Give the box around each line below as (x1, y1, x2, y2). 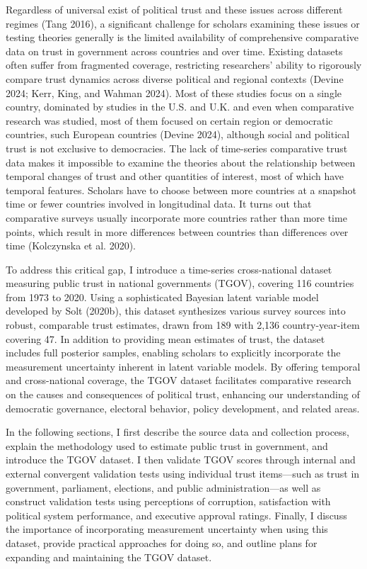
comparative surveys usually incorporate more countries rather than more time (6, 210, 347, 225)
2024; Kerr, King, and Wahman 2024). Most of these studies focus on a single (6, 85, 342, 100)
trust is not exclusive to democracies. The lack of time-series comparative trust (6, 140, 348, 155)
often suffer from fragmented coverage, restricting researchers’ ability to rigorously (6, 57, 362, 72)
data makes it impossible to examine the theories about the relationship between (6, 154, 356, 169)
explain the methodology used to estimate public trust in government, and (6, 438, 328, 453)
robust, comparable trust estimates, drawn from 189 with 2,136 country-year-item (6, 317, 360, 332)
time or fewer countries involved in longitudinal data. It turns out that (6, 196, 312, 211)
